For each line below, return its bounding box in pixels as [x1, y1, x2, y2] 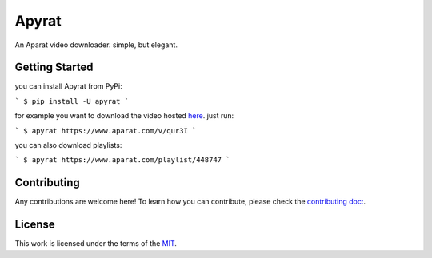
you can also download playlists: [14, 141, 122, 150]
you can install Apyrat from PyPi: [14, 81, 123, 91]
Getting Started [14, 61, 94, 74]
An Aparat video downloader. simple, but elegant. [14, 40, 178, 50]
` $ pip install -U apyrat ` [14, 97, 130, 105]
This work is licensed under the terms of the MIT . [14, 239, 178, 248]
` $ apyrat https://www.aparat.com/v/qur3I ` [14, 126, 197, 135]
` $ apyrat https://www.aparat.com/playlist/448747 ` [14, 156, 230, 165]
